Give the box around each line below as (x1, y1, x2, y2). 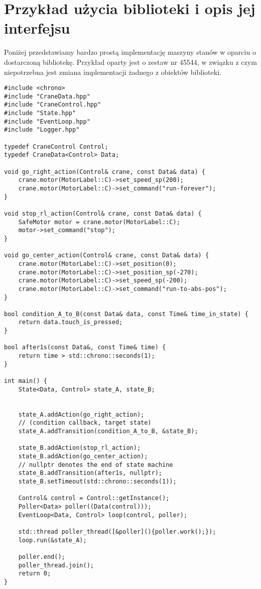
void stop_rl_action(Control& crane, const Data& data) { (4, 210, 202, 217)
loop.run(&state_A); (18, 536, 87, 544)
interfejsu (4, 18, 70, 38)
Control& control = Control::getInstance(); (18, 495, 170, 502)
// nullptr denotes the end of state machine (18, 461, 173, 468)
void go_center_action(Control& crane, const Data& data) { (4, 252, 209, 259)
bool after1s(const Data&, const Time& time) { (4, 344, 166, 351)
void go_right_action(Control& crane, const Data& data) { (4, 168, 205, 175)
